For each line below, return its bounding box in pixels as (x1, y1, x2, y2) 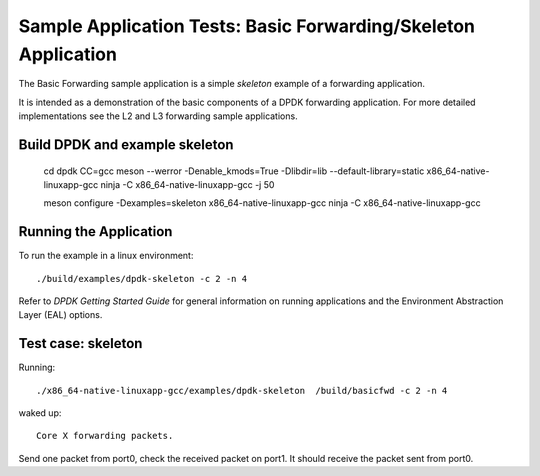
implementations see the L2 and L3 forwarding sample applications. (18, 110, 299, 122)
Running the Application (18, 223, 173, 240)
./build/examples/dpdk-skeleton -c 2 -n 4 (36, 273, 248, 284)
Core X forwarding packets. (36, 430, 174, 442)
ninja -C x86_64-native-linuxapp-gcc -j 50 (100, 178, 275, 190)
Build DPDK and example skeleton (18, 136, 234, 153)
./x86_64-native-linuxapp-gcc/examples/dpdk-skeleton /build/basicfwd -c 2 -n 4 (36, 385, 448, 396)
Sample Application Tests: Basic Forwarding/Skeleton (18, 15, 475, 37)
